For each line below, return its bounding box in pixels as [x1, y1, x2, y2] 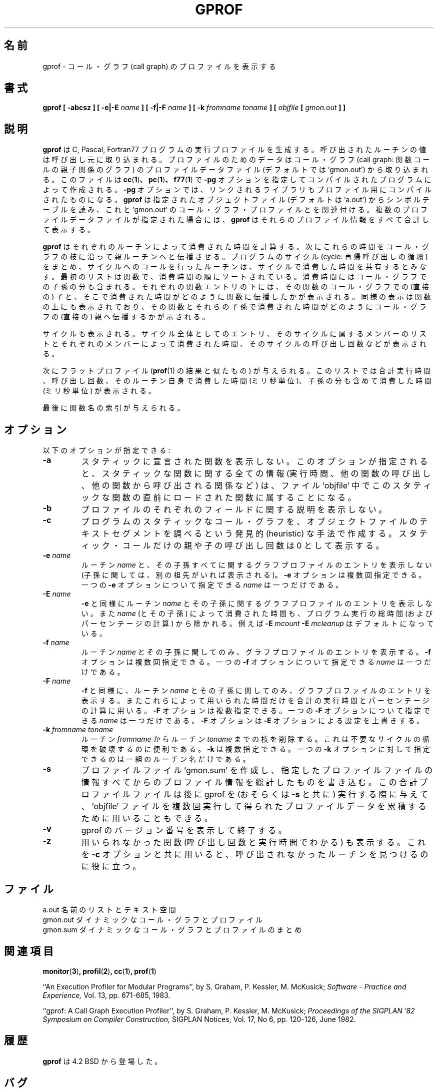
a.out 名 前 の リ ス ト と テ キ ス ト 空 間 [42, 905, 176, 914]
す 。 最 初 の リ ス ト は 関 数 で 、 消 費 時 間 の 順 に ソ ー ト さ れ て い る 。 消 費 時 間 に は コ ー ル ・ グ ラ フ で [42, 272, 426, 281]
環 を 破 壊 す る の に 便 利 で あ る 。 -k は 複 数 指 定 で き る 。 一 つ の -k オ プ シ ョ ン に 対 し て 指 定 [81, 745, 430, 754]
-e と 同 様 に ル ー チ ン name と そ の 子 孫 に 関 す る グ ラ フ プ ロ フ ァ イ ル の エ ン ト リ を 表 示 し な [81, 599, 432, 608]
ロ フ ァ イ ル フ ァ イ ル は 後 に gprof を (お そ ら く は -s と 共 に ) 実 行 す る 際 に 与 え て [81, 789, 428, 800]
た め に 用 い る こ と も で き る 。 [81, 813, 212, 824]
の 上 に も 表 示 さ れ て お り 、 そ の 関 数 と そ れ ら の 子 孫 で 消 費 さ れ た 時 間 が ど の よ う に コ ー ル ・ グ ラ [42, 302, 426, 311]
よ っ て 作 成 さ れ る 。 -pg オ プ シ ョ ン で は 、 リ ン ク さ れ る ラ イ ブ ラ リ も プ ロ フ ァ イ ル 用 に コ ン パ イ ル [42, 185, 431, 194]
